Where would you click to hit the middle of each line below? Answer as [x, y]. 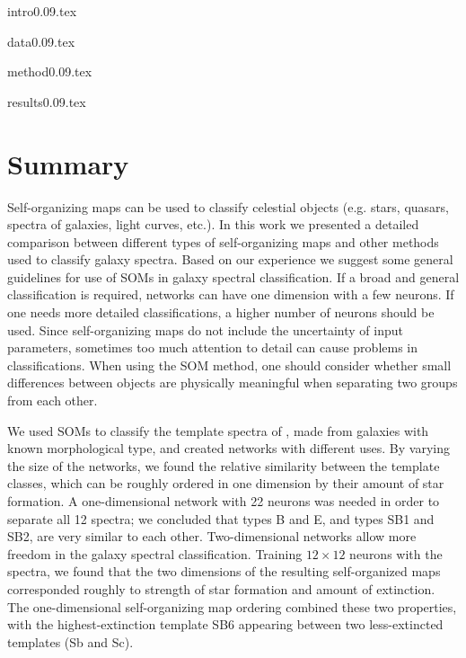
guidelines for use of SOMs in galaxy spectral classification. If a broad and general [233, 276]
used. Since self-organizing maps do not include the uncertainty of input [205, 329]
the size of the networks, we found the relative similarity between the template [224, 465]
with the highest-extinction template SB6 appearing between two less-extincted [225, 624]
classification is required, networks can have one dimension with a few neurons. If [231, 294]
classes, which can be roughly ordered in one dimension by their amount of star [226, 483]
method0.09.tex [50, 71]
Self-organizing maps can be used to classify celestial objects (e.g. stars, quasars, [229, 206]
